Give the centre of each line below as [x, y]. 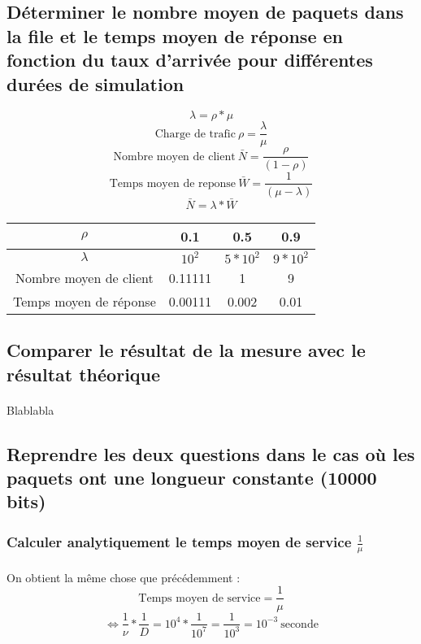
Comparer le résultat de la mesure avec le [186, 350]
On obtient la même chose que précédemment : [124, 577]
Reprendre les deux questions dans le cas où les [211, 453]
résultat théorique [84, 374]
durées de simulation [95, 83]
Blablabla [30, 409]
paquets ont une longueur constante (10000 [192, 477]
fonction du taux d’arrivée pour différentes [190, 60]
